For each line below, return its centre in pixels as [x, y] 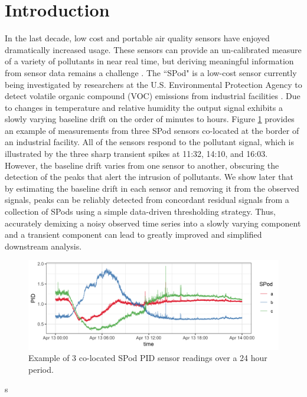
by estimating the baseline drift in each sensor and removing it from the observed [152, 188]
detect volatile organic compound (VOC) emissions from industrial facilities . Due [153, 96]
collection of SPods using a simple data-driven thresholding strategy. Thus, [140, 211]
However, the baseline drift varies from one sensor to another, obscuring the [142, 165]
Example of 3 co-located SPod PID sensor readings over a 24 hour [148, 358]
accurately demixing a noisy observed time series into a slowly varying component [153, 223]
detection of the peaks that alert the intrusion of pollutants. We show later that [149, 177]
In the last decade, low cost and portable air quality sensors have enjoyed [137, 38]
